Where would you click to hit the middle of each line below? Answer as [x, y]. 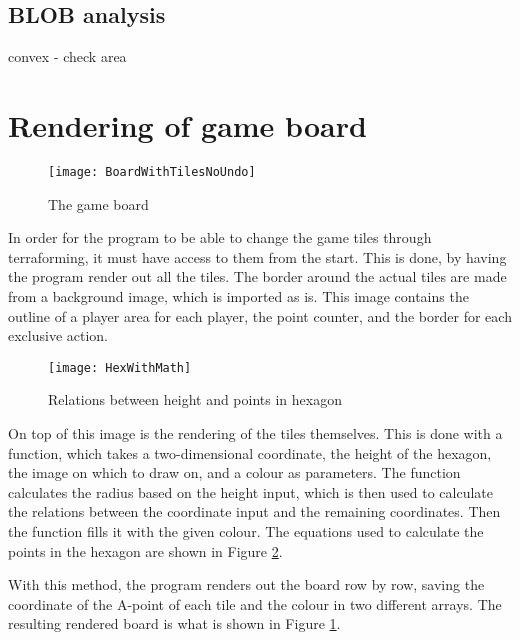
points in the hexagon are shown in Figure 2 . [145, 550]
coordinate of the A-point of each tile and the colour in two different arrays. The [255, 603]
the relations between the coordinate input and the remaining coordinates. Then [254, 511]
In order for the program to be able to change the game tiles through [220, 237]
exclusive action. [58, 335]
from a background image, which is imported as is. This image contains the [238, 295]
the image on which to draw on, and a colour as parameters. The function [234, 472]
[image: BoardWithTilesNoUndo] [152, 171]
